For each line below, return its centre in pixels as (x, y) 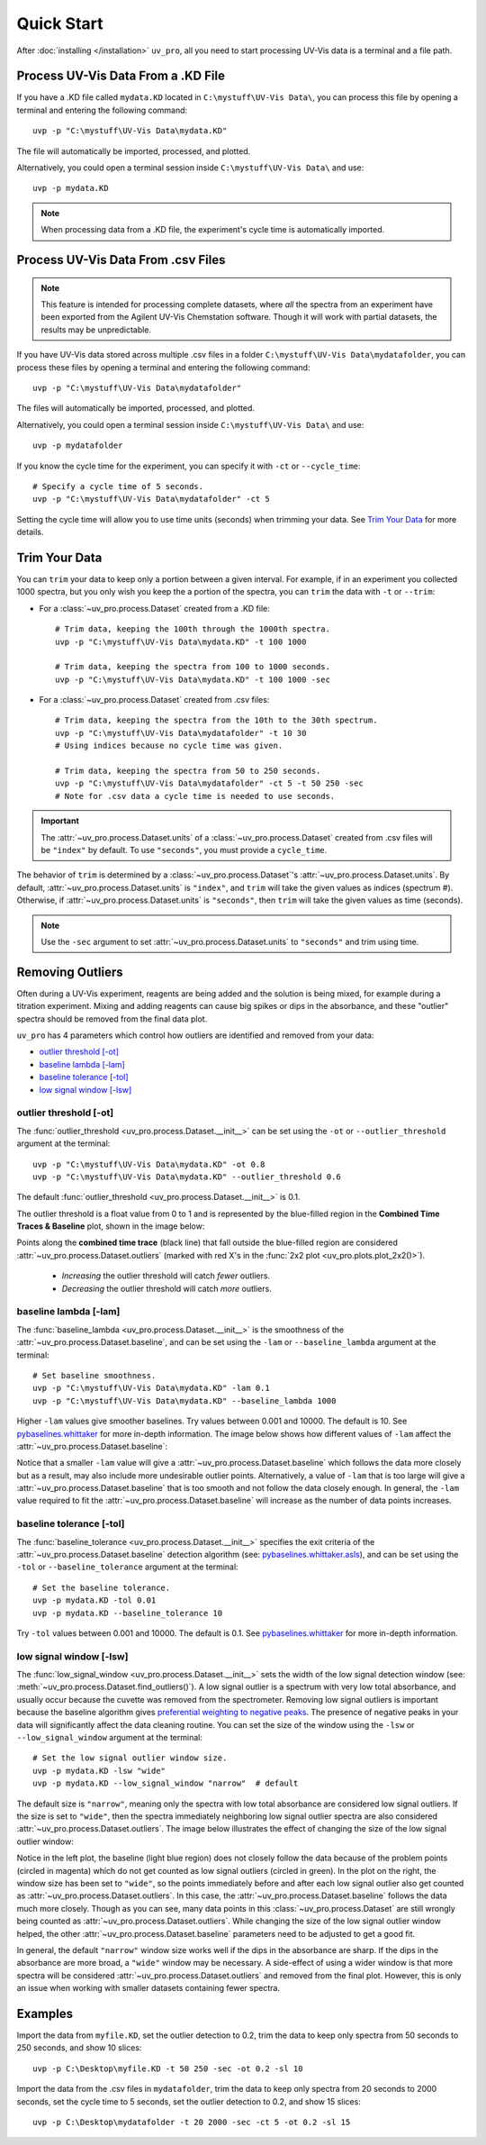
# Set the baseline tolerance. (102, 1587)
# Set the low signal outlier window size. (130, 1758)
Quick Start (60, 23)
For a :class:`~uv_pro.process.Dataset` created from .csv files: (154, 700)
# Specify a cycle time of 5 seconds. (118, 486)
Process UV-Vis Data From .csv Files (121, 260)
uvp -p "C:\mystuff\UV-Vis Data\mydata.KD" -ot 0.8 (149, 1164)
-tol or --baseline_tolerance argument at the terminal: (127, 1567)
